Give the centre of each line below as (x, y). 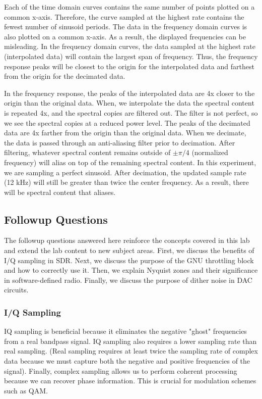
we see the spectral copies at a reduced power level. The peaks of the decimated (127, 122)
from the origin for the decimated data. (65, 76)
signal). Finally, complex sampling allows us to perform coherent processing (121, 370)
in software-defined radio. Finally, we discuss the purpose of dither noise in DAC (128, 280)
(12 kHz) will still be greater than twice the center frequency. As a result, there (126, 182)
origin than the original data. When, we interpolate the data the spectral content (129, 103)
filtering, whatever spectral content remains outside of (87, 152)
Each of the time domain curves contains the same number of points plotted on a (129, 7)
